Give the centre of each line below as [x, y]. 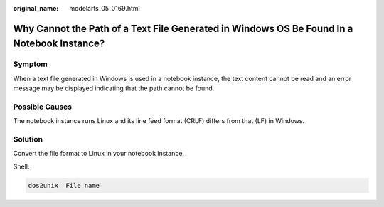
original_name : [36, 8]
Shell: [21, 166]
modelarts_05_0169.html [105, 8]
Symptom [30, 64]
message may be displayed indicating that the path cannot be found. [114, 88]
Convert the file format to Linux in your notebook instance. [99, 154]
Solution [28, 139]
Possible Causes [43, 107]
